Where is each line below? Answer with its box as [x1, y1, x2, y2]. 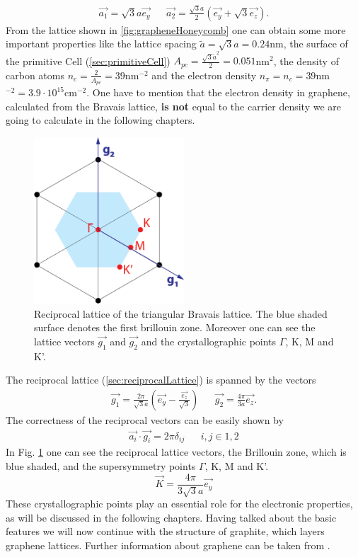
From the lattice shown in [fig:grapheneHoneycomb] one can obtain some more [6, 22, 346, 37]
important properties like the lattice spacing [6, 36, 197, 51]
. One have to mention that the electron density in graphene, [86, 85, 350, 100]
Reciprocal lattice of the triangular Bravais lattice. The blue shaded [34, 306, 328, 321]
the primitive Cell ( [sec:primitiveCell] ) [6, 53, 171, 68]
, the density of [273, 53, 339, 68]
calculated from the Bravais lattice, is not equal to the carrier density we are [6, 98, 341, 113]
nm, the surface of [270, 36, 348, 51]
